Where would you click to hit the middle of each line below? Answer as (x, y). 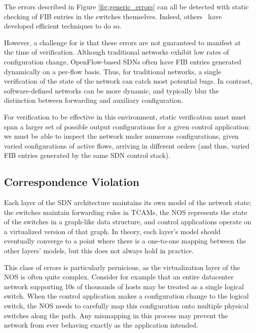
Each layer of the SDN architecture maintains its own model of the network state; (128, 202)
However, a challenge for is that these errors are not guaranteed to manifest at (123, 42)
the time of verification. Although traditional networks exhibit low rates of (117, 52)
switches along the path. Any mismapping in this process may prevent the (116, 315)
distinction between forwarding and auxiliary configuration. (94, 100)
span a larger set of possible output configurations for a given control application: (127, 126)
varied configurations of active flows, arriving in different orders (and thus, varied (127, 145)
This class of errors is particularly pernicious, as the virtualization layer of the (122, 267)
